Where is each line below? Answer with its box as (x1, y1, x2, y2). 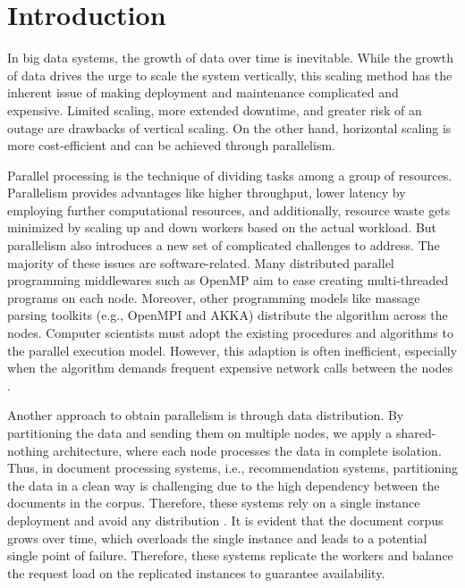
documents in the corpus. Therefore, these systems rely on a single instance (7, 493, 420, 512)
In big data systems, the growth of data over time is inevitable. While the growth (7, 48, 453, 67)
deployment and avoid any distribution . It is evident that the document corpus (7, 510, 444, 529)
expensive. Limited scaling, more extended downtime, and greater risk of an (7, 100, 422, 119)
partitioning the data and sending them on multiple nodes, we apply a (7, 424, 393, 441)
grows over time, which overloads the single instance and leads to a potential (7, 528, 427, 547)
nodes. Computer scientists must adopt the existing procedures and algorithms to (7, 323, 453, 342)
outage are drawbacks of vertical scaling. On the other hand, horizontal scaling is (7, 118, 452, 137)
